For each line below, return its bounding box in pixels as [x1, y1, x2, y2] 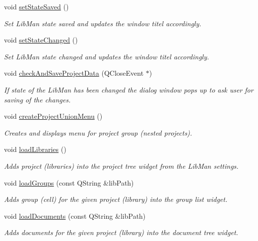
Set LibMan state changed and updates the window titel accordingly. [4, 51, 209, 61]
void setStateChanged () [4, 35, 78, 45]
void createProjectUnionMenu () [4, 111, 103, 121]
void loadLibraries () [4, 144, 66, 154]
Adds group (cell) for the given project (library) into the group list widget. [4, 194, 228, 204]
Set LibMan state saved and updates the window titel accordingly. [4, 18, 201, 28]
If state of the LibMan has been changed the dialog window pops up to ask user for [4, 84, 254, 95]
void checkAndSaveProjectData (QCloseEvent [4, 68, 144, 78]
